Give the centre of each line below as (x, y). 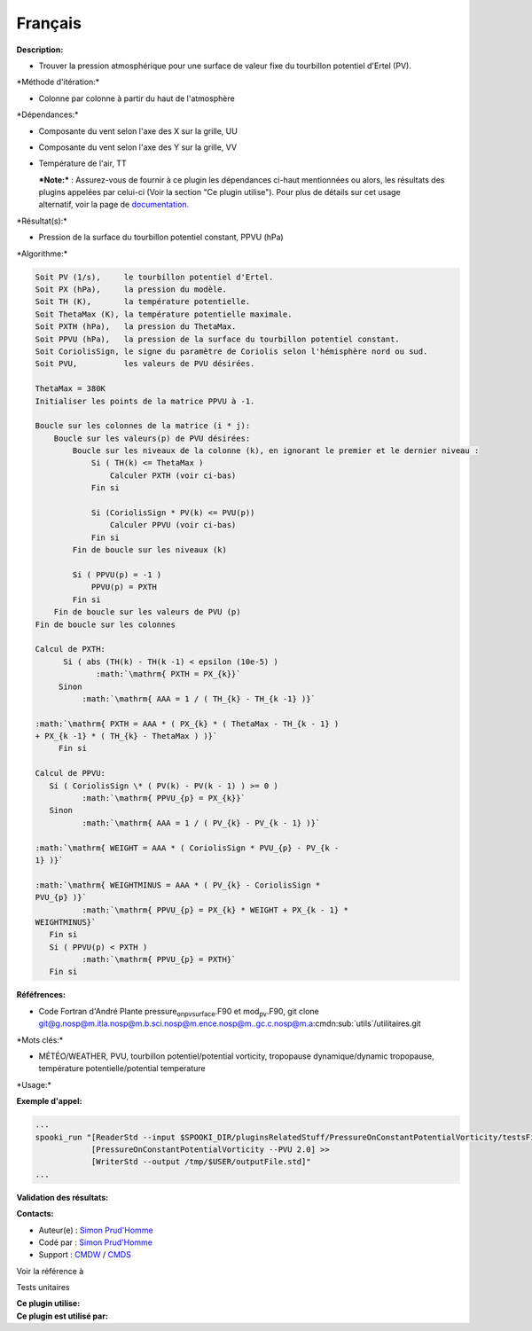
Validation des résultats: (63, 1197)
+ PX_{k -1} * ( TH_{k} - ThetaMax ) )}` (126, 736)
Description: (40, 50)
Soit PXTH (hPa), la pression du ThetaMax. (136, 327)
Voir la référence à (50, 1271)
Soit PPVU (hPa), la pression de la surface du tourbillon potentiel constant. (218, 339)
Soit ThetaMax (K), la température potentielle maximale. (164, 314)
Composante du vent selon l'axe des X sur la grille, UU (138, 131)
